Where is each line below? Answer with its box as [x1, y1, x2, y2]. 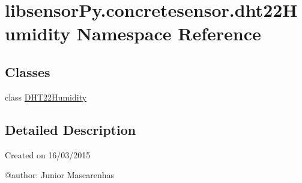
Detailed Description [5, 120, 136, 138]
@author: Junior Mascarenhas [5, 169, 115, 181]
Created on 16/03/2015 [5, 148, 91, 161]
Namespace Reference [76, 21, 261, 46]
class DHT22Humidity [5, 90, 87, 103]
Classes [5, 62, 50, 81]
